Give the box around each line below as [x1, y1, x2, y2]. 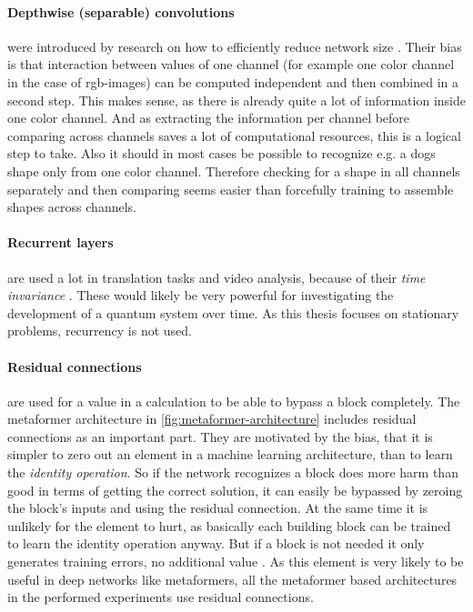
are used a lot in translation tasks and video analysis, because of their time [7, 267, 426, 286]
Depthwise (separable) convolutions [7, 2, 235, 21]
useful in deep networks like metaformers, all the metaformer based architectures [7, 569, 458, 588]
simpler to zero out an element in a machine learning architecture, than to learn [7, 445, 453, 464]
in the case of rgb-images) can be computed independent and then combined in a [7, 72, 459, 91]
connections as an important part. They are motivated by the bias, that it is [7, 426, 433, 446]
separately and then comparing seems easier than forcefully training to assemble [7, 179, 454, 198]
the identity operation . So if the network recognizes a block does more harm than [7, 463, 458, 482]
